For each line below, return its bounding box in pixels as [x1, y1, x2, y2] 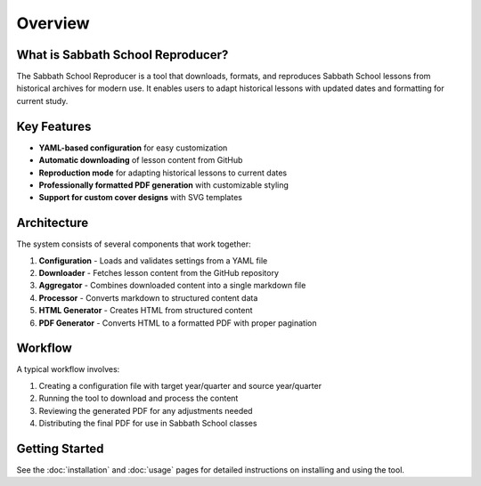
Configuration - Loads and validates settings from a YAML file [38, 255, 268, 266]
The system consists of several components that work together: [16, 239, 251, 249]
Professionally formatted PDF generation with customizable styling [38, 179, 289, 190]
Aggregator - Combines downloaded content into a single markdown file [38, 280, 306, 291]
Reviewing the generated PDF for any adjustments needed [38, 405, 253, 416]
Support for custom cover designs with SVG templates [38, 192, 242, 203]
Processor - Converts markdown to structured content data [38, 292, 258, 303]
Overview [16, 13, 90, 33]
